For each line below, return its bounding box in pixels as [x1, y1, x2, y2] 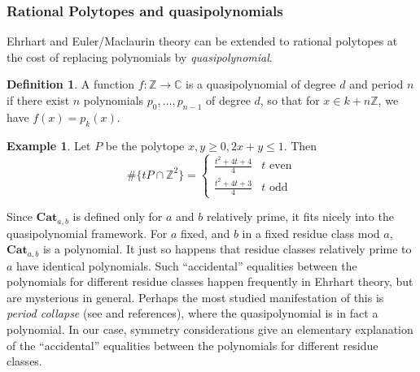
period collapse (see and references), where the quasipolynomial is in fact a [7, 305, 378, 322]
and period [349, 76, 404, 93]
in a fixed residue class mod [242, 224, 380, 241]
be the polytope [105, 136, 185, 154]
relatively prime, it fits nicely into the [206, 208, 394, 225]
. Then [283, 136, 317, 154]
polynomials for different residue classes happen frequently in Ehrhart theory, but [7, 273, 413, 290]
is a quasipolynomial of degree [185, 76, 336, 93]
